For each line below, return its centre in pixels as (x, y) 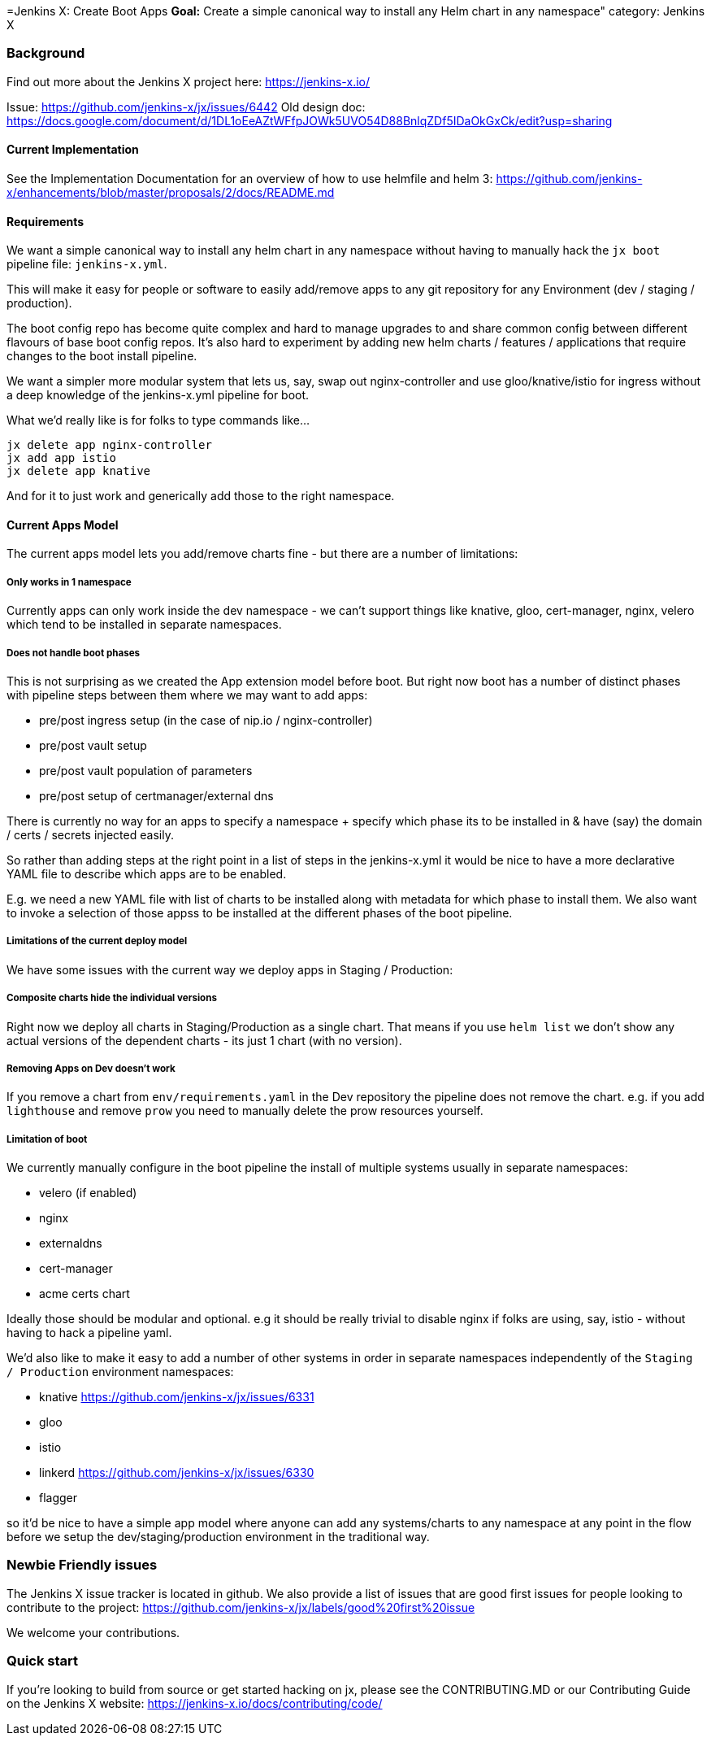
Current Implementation (73, 150)
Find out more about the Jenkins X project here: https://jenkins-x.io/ (188, 81)
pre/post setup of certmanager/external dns (156, 795)
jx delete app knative (79, 471)
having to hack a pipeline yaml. (89, 1333)
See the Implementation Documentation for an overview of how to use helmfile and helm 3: (250, 178)
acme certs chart (85, 1294)
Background (46, 53)
